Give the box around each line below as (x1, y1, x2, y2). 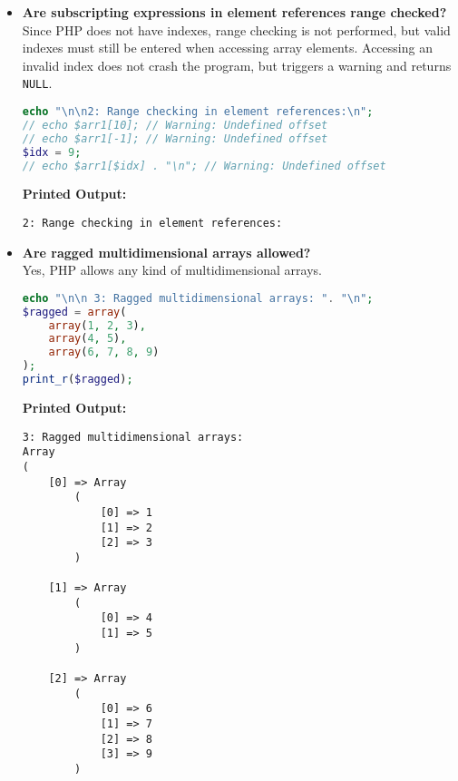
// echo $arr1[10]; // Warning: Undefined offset (22, 118, 328, 132)
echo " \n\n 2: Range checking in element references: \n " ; (22, 105, 374, 119)
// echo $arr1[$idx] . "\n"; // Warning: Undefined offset (22, 159, 386, 172)
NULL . (22, 73, 53, 93)
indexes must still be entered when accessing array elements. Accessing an (22, 38, 433, 57)
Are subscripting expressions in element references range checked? (22, 3, 447, 21)
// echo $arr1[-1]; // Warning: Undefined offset (22, 132, 328, 145)
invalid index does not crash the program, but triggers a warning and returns (22, 55, 452, 74)
